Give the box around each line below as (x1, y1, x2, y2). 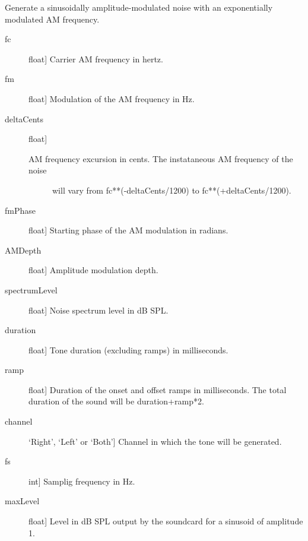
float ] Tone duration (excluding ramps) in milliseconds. (28, 343, 228, 356)
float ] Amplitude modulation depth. (28, 264, 158, 276)
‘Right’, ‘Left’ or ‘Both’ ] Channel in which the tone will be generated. (28, 435, 282, 447)
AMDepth (5, 243, 42, 256)
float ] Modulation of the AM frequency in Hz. (28, 92, 195, 105)
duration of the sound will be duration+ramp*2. (28, 395, 204, 407)
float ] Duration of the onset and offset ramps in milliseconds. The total (28, 383, 287, 396)
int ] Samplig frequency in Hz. (28, 474, 135, 487)
